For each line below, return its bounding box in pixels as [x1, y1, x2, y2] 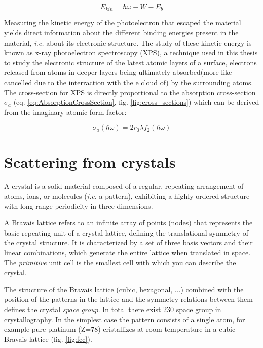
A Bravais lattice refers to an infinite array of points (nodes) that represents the [4, 217, 253, 228]
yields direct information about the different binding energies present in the [4, 27, 239, 38]
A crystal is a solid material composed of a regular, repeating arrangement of [4, 180, 244, 191]
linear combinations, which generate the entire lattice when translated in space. [4, 247, 251, 258]
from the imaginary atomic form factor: [4, 106, 127, 117]
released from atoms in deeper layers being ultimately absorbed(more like [4, 67, 232, 78]
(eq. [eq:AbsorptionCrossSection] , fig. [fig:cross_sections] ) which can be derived [13, 97, 259, 107]
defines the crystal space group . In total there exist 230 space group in [4, 304, 221, 315]
